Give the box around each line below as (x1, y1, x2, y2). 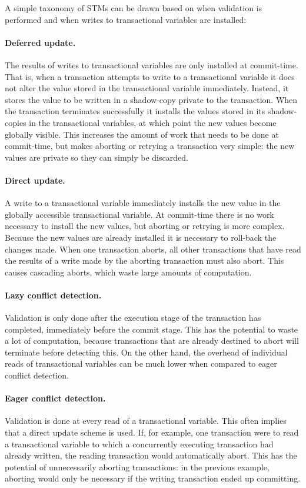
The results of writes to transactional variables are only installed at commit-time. (5, 58, 298, 71)
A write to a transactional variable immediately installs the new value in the (5, 197, 281, 209)
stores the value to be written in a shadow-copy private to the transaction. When (5, 93, 298, 105)
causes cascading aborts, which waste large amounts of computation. (5, 265, 252, 278)
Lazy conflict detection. (5, 288, 102, 301)
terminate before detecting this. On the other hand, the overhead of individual (5, 346, 288, 358)
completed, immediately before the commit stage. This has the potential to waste (5, 323, 298, 335)
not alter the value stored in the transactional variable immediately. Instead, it (5, 82, 289, 94)
